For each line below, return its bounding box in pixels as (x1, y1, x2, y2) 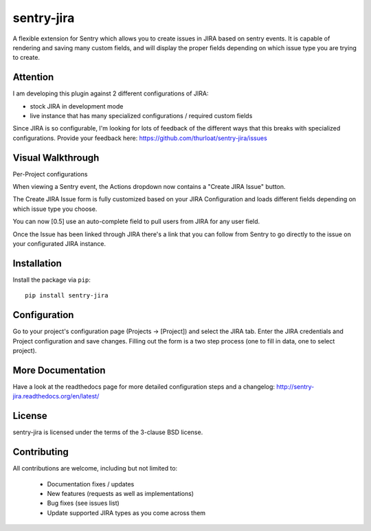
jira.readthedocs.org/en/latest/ (12, 392, 100, 400)
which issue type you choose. (12, 205, 98, 213)
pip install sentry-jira (25, 292, 109, 300)
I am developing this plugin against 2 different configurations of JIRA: (12, 89, 209, 98)
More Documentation (12, 364, 106, 376)
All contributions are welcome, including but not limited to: (12, 464, 178, 473)
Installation (12, 258, 62, 269)
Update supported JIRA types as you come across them (47, 508, 206, 517)
